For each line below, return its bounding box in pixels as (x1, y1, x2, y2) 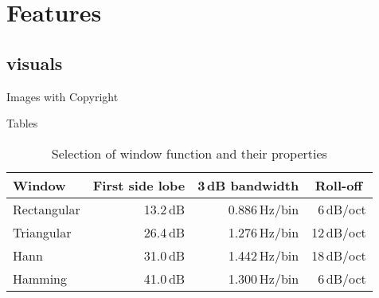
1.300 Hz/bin (228, 269, 299, 288)
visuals (6, 50, 63, 75)
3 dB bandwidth (197, 175, 299, 194)
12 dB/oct (311, 222, 366, 241)
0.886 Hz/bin (228, 199, 299, 218)
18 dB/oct (311, 245, 366, 265)
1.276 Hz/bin (228, 222, 299, 241)
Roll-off (315, 175, 363, 194)
